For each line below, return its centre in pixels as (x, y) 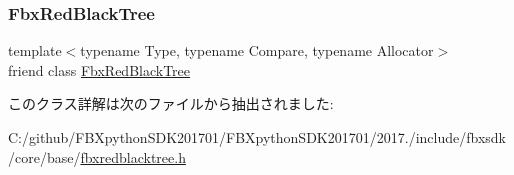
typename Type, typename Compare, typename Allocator (257, 50)
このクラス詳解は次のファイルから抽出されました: (171, 103)
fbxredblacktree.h (133, 156)
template (35, 50)
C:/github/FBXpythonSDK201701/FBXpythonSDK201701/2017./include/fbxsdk (257, 137)
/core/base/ (44, 156)
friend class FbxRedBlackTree (99, 69)
